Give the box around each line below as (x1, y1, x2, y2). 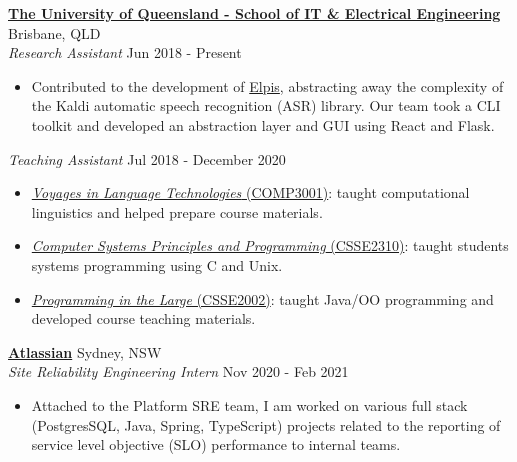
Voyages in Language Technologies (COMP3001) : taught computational (31, 182, 470, 203)
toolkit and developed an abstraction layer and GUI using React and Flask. (31, 114, 495, 135)
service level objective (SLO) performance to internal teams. (31, 434, 401, 455)
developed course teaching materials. (31, 308, 256, 329)
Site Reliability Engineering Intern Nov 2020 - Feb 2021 (8, 361, 349, 382)
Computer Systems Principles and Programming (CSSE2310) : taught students (31, 235, 509, 256)
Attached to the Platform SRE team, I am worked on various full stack (31, 394, 468, 415)
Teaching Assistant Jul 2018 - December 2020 (8, 148, 286, 169)
